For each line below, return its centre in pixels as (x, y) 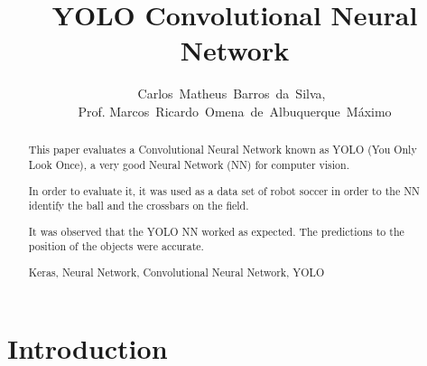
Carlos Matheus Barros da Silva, (232, 94)
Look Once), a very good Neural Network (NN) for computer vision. (189, 164)
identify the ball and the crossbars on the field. (139, 206)
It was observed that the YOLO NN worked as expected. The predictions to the (216, 231)
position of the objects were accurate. (116, 246)
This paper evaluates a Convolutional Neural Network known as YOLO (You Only (223, 150)
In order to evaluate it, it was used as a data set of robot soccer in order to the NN (224, 190)
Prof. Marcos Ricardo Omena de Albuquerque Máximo (235, 111)
